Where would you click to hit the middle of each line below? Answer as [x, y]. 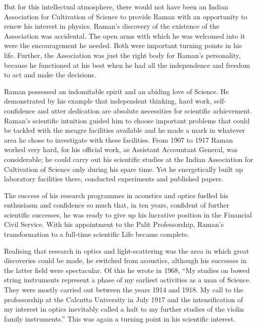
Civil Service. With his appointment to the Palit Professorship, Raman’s [114, 224]
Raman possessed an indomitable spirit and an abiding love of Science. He [117, 91]
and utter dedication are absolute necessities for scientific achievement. [145, 110]
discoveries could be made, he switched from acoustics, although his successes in [125, 260]
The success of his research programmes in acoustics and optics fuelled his [116, 195]
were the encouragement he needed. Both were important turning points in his [123, 45]
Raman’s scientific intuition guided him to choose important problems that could [127, 120]
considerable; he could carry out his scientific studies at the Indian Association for [129, 159]
